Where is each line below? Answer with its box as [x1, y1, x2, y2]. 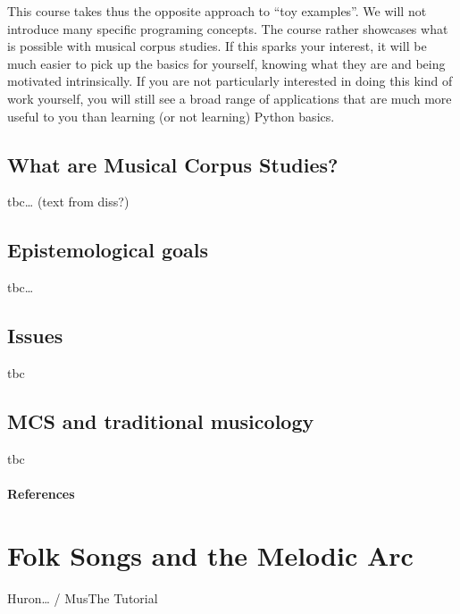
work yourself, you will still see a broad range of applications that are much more [7, 88, 452, 107]
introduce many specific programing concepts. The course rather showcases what [7, 19, 448, 38]
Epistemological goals [7, 236, 209, 264]
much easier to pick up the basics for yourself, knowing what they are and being [7, 54, 446, 72]
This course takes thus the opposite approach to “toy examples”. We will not [7, 2, 427, 20]
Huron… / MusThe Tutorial [7, 588, 158, 607]
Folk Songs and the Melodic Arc [7, 536, 414, 573]
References [7, 484, 75, 502]
